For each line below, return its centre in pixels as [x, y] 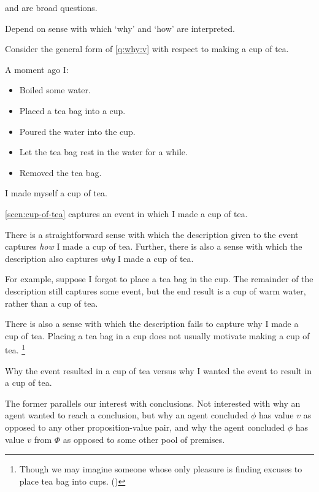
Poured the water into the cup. [77, 131]
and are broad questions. [51, 7]
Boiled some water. [55, 90]
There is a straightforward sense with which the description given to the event [152, 234]
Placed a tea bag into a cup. [72, 110]
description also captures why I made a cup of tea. [99, 258]
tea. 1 [15, 349]
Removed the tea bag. [60, 172]
